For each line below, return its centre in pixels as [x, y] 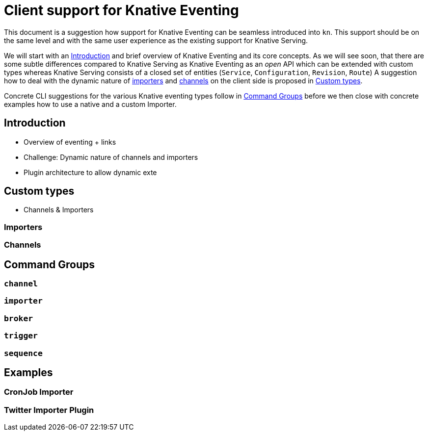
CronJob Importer [39, 392]
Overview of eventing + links [70, 142]
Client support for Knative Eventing [121, 10]
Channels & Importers [59, 210]
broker [19, 318]
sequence [23, 353]
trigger [21, 336]
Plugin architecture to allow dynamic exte [90, 172]
